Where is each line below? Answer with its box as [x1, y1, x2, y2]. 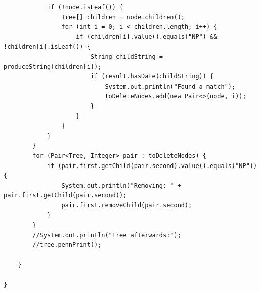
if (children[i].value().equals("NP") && [76, 33, 218, 40]
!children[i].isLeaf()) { [4, 43, 91, 51]
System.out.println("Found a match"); [105, 82, 236, 90]
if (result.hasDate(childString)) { [90, 73, 214, 80]
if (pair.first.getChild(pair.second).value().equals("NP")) [47, 162, 257, 170]
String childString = [90, 53, 163, 60]
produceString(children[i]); [4, 63, 102, 70]
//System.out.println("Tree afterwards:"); [32, 231, 181, 239]
